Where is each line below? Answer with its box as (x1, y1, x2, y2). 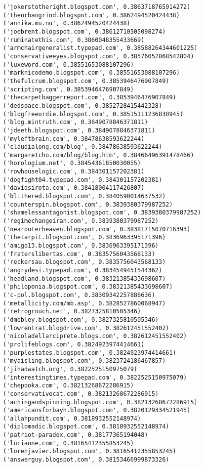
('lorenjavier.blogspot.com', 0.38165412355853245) (3, 448, 176, 455)
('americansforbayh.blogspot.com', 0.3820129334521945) (3, 407, 191, 414)
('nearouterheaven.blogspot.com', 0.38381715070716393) (3, 225, 191, 233)
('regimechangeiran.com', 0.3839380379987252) (3, 217, 159, 225)
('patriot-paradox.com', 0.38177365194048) (3, 431, 148, 439)
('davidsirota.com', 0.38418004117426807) (3, 184, 145, 192)
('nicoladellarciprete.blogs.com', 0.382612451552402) (3, 333, 187, 340)
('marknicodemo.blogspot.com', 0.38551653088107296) (3, 69, 180, 77)
